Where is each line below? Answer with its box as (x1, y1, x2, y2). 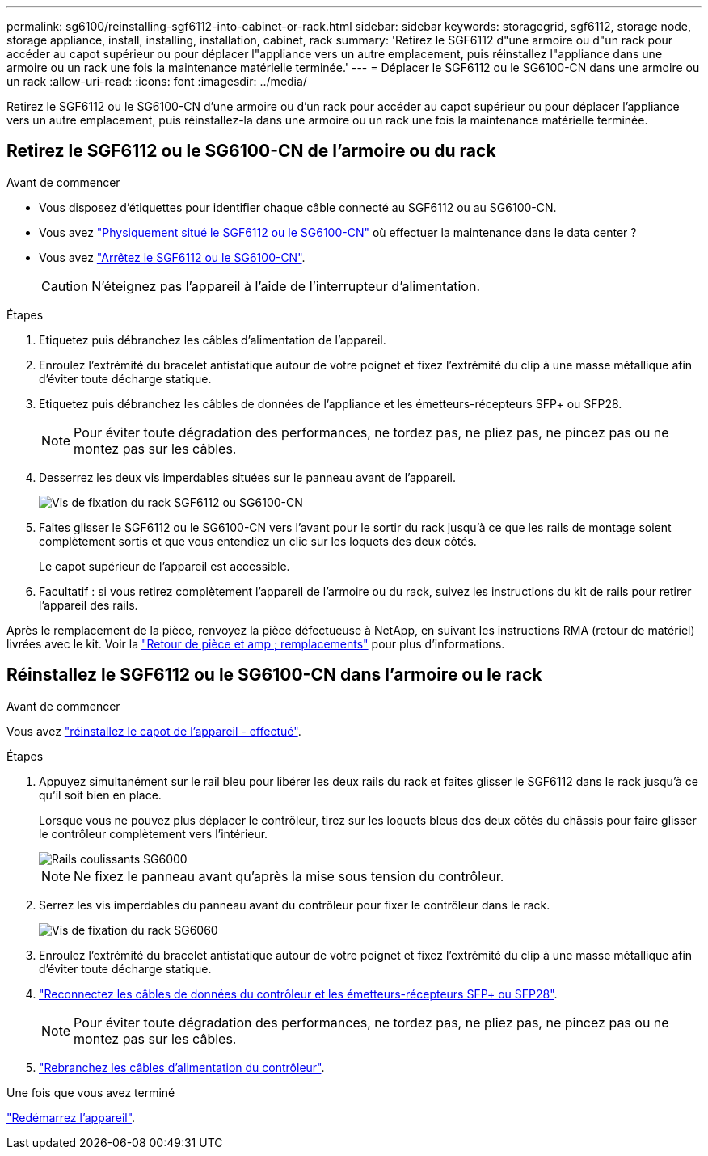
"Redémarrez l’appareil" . (6, 1110, 136, 1124)
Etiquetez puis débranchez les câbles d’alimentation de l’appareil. (39, 332, 386, 347)
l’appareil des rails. (39, 597, 138, 612)
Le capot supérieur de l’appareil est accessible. (39, 559, 290, 573)
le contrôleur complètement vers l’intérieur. (39, 826, 268, 841)
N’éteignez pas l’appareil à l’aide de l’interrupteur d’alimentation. (91, 277, 481, 294)
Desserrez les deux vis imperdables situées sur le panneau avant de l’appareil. (39, 470, 456, 484)
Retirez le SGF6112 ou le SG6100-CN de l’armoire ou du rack (6, 141, 496, 162)
